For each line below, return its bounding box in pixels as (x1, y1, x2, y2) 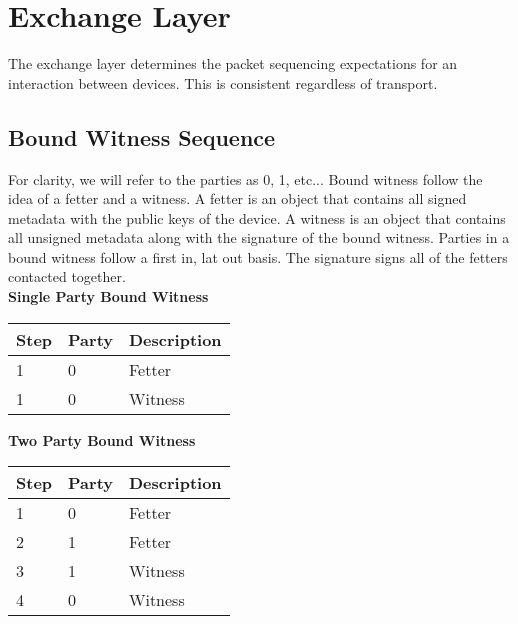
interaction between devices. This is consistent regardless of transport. (8, 72, 438, 93)
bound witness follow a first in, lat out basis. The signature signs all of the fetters (8, 246, 508, 267)
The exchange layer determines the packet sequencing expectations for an (8, 53, 458, 74)
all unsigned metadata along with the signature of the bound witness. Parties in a (8, 227, 510, 248)
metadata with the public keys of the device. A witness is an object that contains (8, 207, 506, 228)
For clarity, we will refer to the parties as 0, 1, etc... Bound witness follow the (8, 168, 483, 189)
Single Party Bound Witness (8, 286, 209, 307)
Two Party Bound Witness (8, 429, 196, 450)
